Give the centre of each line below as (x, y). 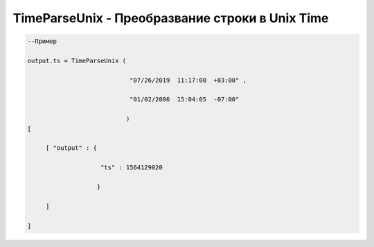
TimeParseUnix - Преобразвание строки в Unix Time (171, 18)
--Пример (42, 41)
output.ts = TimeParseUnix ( (77, 60)
